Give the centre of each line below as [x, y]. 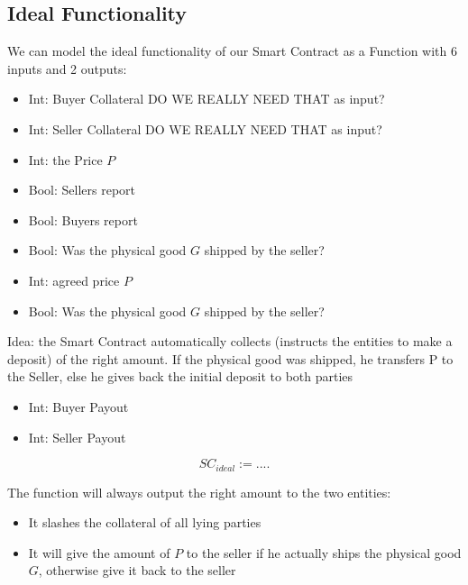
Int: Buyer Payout [78, 406]
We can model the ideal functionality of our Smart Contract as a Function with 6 [232, 51]
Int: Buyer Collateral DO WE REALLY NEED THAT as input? [206, 99]
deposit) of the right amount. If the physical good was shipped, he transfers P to [230, 358]
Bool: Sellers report [82, 190]
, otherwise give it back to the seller [137, 570]
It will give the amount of [99, 552]
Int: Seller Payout [77, 437]
